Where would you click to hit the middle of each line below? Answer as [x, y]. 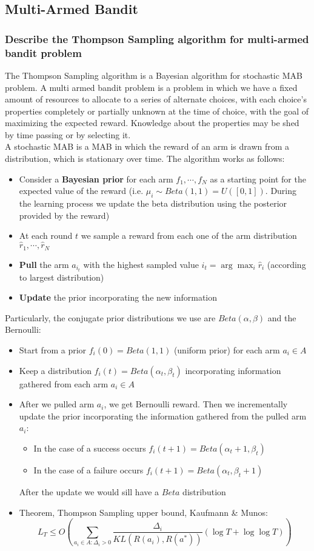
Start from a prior [53, 349]
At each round [46, 235]
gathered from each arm [64, 383]
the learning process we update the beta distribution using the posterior [153, 203]
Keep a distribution [55, 370]
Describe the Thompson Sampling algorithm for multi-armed [157, 38]
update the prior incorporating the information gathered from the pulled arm [163, 416]
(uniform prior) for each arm [227, 349]
